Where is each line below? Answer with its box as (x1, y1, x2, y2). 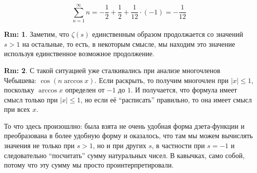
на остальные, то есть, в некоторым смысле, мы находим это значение (22, 38, 235, 49)
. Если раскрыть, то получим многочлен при (94, 75, 229, 85)
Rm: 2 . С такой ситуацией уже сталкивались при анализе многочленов (4, 65, 220, 75)
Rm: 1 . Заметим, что (4, 29, 69, 39)
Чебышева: (4, 75, 37, 85)
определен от (65, 85, 105, 95)
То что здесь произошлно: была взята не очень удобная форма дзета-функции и (4, 120, 245, 131)
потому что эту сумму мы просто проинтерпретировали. (4, 160, 174, 170)
